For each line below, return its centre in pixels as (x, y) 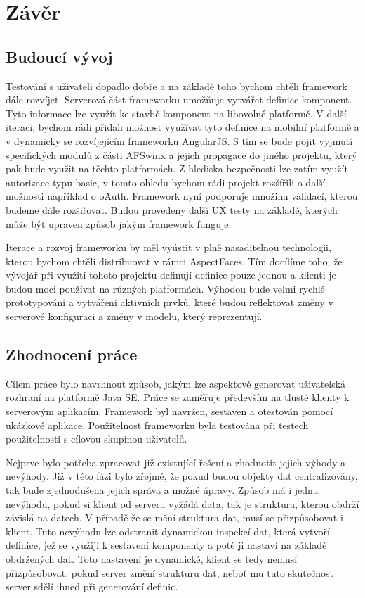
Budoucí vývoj (59, 56)
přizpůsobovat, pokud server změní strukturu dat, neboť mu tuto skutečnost (170, 572)
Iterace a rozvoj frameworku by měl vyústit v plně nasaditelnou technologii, (168, 247)
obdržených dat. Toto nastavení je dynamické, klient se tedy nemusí (152, 559)
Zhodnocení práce (72, 354)
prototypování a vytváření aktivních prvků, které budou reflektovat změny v (170, 302)
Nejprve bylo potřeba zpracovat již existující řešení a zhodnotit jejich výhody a (176, 462)
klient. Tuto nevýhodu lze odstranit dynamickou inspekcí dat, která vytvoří (168, 531)
